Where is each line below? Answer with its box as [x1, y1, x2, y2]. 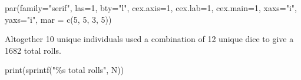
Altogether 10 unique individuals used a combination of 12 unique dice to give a [5, 33, 294, 45]
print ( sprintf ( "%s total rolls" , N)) [5, 64, 124, 76]
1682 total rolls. [5, 44, 61, 56]
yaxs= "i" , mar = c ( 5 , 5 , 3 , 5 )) [5, 13, 112, 25]
